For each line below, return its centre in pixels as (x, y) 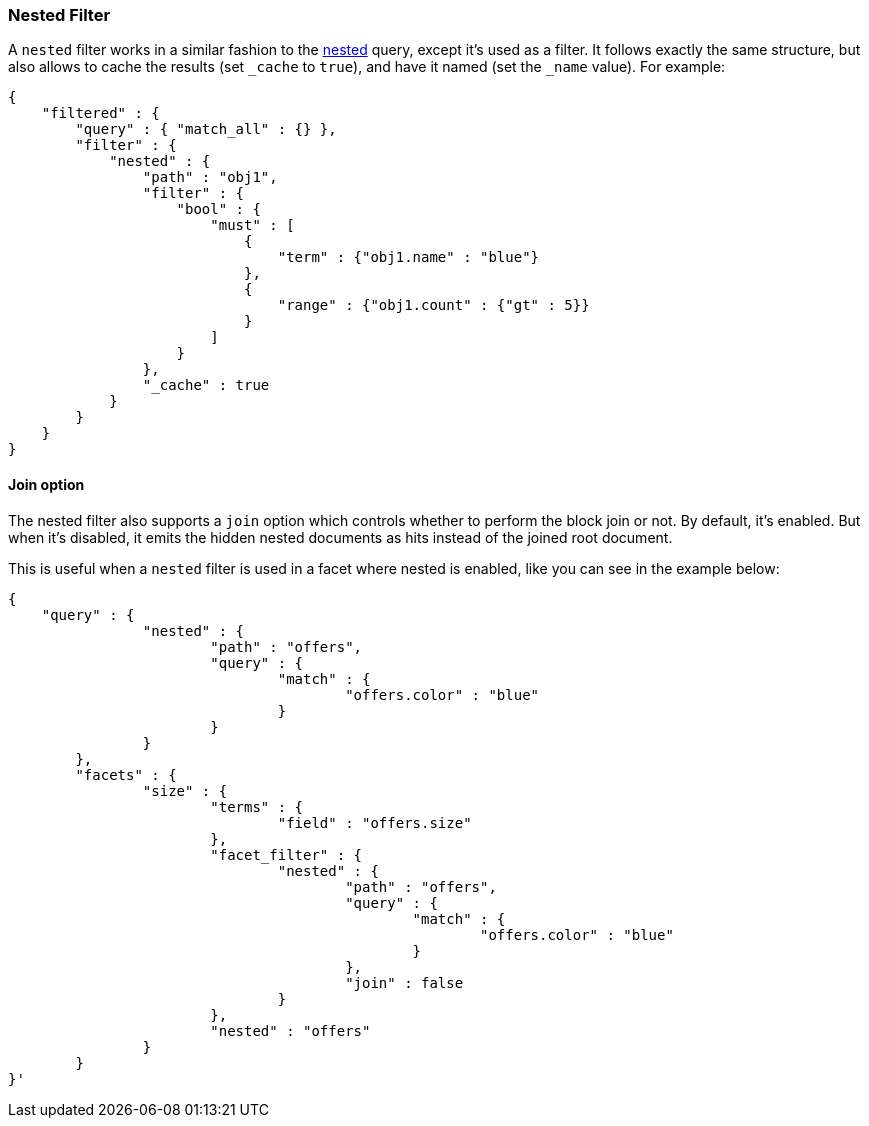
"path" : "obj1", (210, 177)
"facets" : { (126, 774)
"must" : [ (252, 225)
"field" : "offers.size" (374, 822)
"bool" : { (218, 209)
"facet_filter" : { (286, 854)
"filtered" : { (100, 113)
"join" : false (404, 982)
